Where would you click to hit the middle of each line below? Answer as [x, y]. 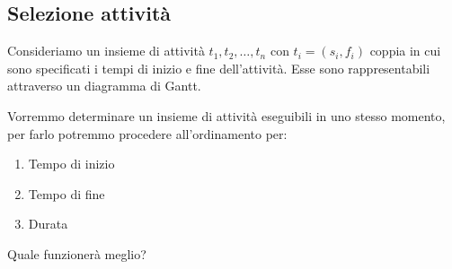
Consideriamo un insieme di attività [106, 51]
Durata [48, 224]
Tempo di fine [66, 193]
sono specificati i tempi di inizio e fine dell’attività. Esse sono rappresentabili [219, 68]
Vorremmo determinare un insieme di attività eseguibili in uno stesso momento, [226, 115]
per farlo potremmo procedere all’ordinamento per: [147, 133]
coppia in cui [405, 51]
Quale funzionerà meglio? [77, 253]
